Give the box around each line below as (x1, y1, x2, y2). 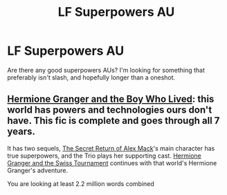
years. (7, 126, 36, 138)
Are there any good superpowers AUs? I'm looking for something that (7, 66, 206, 74)
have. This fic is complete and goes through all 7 (7, 115, 220, 127)
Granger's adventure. (7, 166, 69, 174)
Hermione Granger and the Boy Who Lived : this (7, 93, 215, 105)
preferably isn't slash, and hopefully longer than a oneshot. (7, 73, 176, 82)
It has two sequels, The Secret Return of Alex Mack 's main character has (7, 144, 215, 152)
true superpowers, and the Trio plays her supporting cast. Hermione (7, 151, 202, 160)
